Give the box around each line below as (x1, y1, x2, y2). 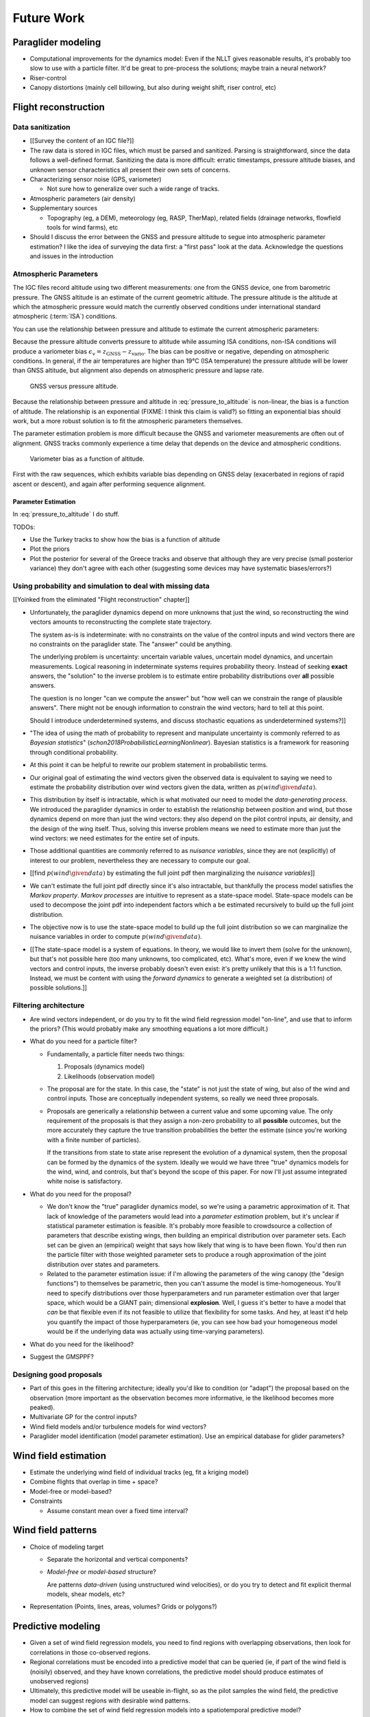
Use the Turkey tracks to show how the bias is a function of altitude (29, 536, 221, 544)
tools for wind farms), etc (47, 223, 119, 231)
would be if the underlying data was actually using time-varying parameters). (47, 1328, 265, 1336)
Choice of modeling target (29, 1543, 104, 1551)
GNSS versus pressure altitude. (29, 382, 119, 390)
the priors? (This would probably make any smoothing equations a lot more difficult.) (29, 1024, 269, 1033)
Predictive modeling (12, 1621, 101, 1633)
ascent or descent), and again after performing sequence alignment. (12, 479, 206, 488)
